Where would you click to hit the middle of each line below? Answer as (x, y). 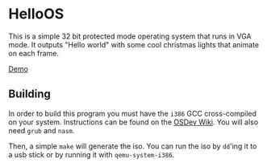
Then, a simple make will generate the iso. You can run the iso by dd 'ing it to (133, 146)
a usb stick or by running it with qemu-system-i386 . (92, 154)
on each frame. (33, 53)
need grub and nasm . (42, 130)
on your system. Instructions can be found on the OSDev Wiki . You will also (133, 122)
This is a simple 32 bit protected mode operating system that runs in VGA (130, 36)
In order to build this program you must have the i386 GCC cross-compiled (132, 113)
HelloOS (36, 14)
